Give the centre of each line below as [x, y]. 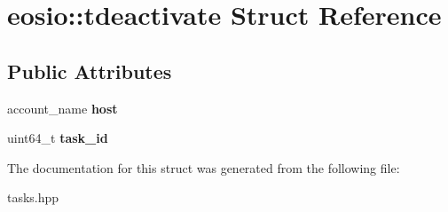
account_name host [63, 108]
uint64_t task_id [58, 138]
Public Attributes [90, 71]
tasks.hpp [33, 197]
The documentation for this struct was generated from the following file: [204, 167]
